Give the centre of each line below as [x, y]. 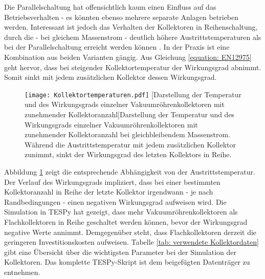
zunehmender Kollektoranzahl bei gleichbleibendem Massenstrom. [128, 134]
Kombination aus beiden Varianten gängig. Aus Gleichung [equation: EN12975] [128, 57]
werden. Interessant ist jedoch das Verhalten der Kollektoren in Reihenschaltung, [131, 27]
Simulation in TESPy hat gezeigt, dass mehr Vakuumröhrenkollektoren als [121, 212]
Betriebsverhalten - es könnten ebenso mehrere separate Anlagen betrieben [122, 17]
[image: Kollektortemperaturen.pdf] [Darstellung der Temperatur [133, 94]
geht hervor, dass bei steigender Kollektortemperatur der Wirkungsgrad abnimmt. [133, 67]
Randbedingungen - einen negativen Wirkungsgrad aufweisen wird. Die [115, 201]
